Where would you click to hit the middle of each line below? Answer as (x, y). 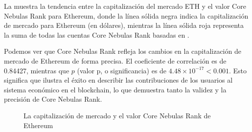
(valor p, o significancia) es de (122, 70)
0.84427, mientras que (37, 70)
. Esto (238, 70)
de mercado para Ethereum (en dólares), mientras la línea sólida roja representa (124, 25)
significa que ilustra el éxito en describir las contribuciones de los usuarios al (118, 80)
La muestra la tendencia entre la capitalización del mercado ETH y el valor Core (125, 6)
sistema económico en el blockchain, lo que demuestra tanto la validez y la (115, 89)
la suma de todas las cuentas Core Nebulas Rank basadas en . (97, 34)
